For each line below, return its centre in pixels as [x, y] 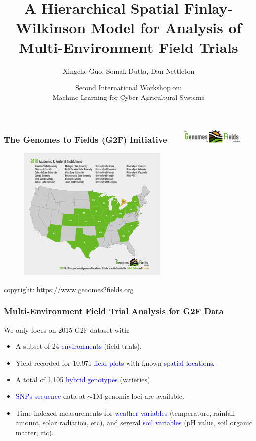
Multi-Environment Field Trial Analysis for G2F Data [114, 311]
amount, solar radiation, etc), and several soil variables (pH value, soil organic [134, 422]
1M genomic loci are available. [138, 396]
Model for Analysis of [166, 27]
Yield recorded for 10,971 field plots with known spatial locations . [115, 363]
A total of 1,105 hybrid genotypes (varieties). [84, 379]
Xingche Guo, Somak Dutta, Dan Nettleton [128, 71]
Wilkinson [51, 27]
